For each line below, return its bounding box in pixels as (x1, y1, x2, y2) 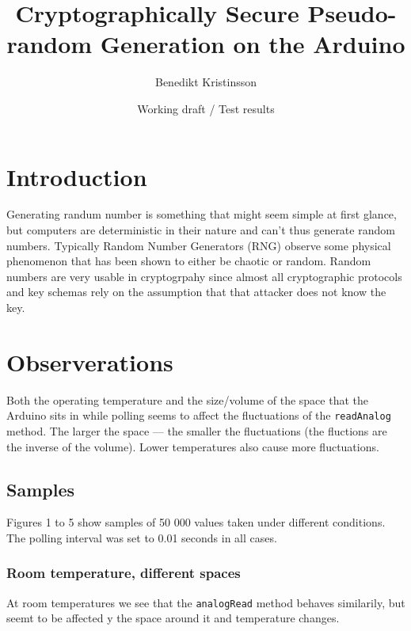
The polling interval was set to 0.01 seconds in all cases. (6, 529, 277, 545)
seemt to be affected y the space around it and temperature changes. (6, 610, 340, 626)
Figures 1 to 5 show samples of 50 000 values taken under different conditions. (6, 514, 386, 530)
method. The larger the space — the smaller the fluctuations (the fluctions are (6, 422, 387, 439)
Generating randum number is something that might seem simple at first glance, (6, 206, 397, 222)
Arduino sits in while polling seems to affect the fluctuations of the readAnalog (6, 407, 391, 424)
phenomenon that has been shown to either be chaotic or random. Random (6, 253, 371, 269)
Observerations (6, 345, 173, 378)
